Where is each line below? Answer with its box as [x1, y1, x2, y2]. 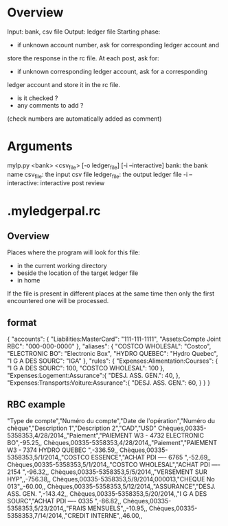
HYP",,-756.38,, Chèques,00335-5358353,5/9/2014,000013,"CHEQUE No [7, 475, 215, 483]
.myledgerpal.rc [7, 203, 101, 219]
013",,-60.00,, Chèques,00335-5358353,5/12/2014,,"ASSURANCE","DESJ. [7, 482, 216, 491]
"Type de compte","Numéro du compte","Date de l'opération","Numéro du [7, 417, 215, 425]
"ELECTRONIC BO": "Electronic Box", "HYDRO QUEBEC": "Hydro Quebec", [7, 350, 218, 358]
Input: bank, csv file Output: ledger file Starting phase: [7, 27, 161, 36]
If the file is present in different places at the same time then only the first [7, 289, 215, 298]
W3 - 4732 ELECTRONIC [133, 431, 205, 440]
